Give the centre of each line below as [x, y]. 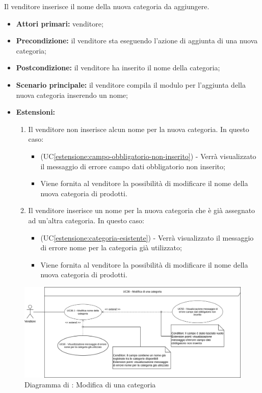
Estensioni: [36, 112]
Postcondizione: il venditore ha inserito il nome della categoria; [118, 68]
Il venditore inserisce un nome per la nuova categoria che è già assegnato [142, 210]
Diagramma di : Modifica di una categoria [90, 385]
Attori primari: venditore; [60, 23]
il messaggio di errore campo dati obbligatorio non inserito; [133, 166]
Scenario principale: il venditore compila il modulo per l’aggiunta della [131, 84]
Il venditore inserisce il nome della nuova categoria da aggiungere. [107, 6]
